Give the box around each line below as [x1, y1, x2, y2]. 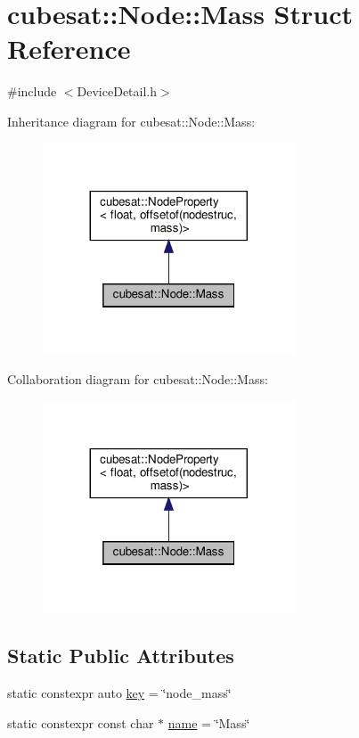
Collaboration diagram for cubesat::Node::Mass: [7, 370, 268, 389]
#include [7, 82, 57, 101]
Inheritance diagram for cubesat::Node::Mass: [7, 111, 256, 130]
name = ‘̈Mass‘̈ [167, 713, 250, 732]
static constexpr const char [7, 713, 154, 732]
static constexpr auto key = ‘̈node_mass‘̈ [7, 683, 232, 701]
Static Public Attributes [7, 642, 234, 669]
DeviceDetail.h [77, 82, 158, 101]
